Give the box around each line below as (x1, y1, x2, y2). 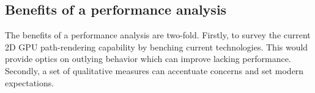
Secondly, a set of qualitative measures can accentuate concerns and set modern (5, 64, 304, 77)
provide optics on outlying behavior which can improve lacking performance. (5, 52, 291, 65)
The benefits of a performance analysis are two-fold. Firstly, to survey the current (5, 29, 311, 41)
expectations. (5, 76, 54, 89)
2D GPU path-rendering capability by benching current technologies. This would (5, 40, 308, 53)
